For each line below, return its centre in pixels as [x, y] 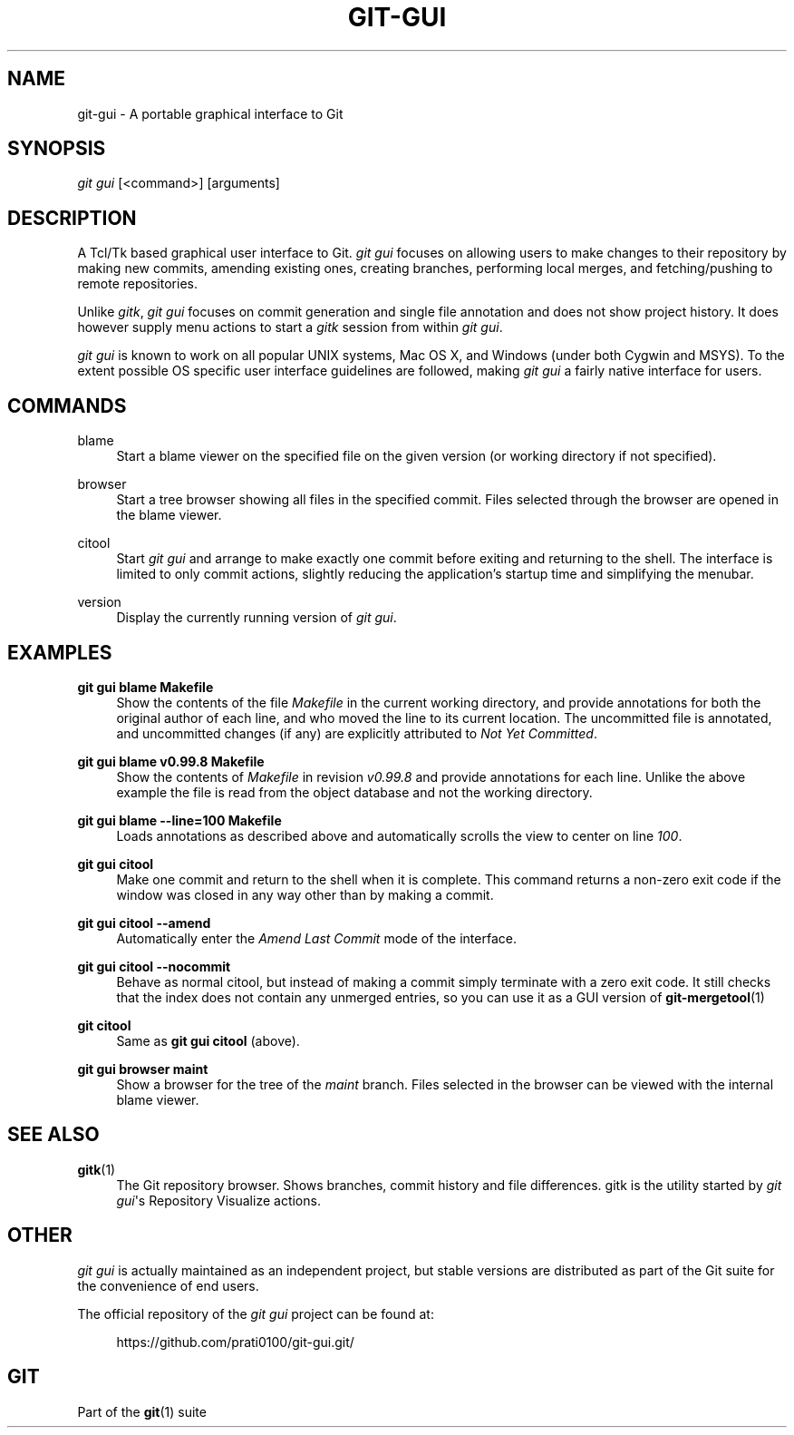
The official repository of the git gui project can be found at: [256, 1313]
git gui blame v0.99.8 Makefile [171, 761]
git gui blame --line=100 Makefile [179, 820]
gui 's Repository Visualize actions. [218, 1200]
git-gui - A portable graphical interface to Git [210, 113]
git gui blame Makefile [145, 687]
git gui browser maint [143, 1069]
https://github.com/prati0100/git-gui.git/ [235, 1342]
